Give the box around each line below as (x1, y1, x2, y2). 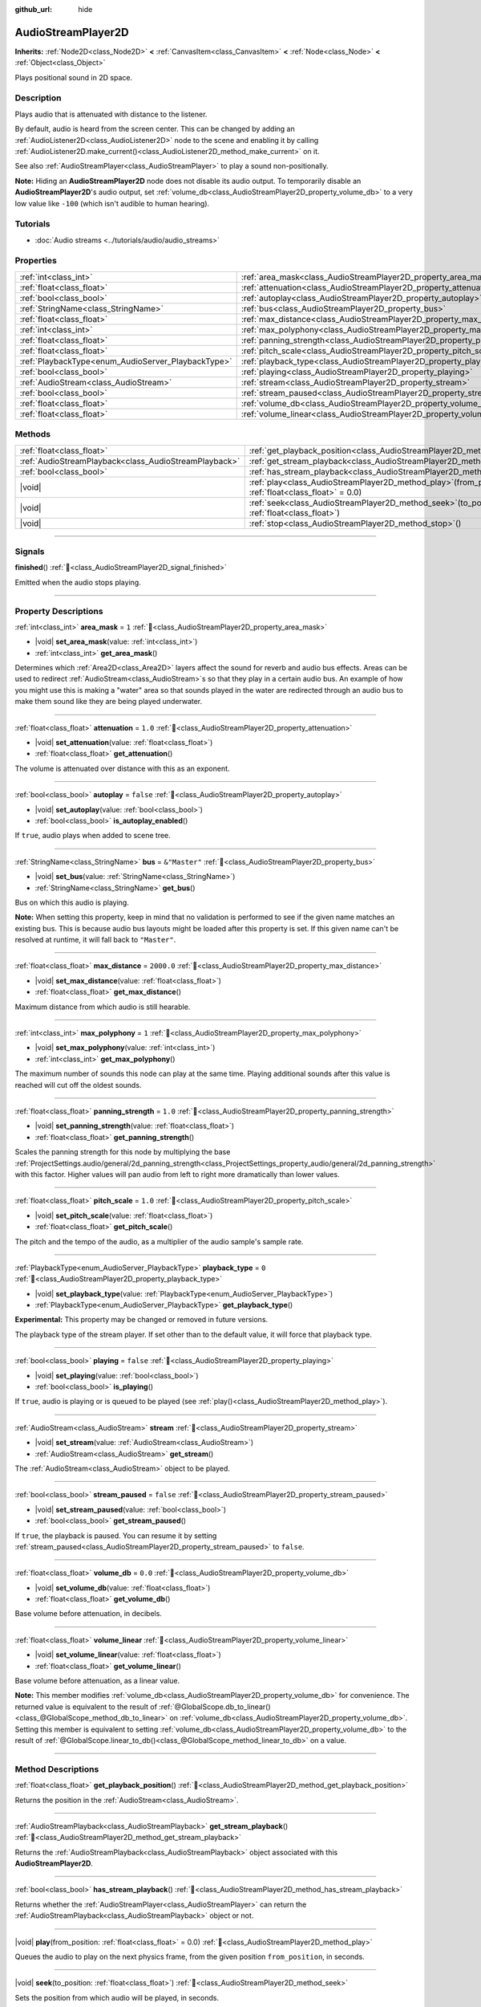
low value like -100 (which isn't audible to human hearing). (14, 198, 210, 208)
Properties (14, 255, 58, 267)
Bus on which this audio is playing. (14, 898, 130, 907)
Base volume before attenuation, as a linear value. (14, 1676, 180, 1686)
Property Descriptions (14, 605, 103, 617)
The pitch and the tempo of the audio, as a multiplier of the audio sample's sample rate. (14, 1236, 304, 1246)
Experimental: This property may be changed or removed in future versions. (14, 1315, 269, 1325)
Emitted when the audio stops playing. (14, 577, 142, 587)
